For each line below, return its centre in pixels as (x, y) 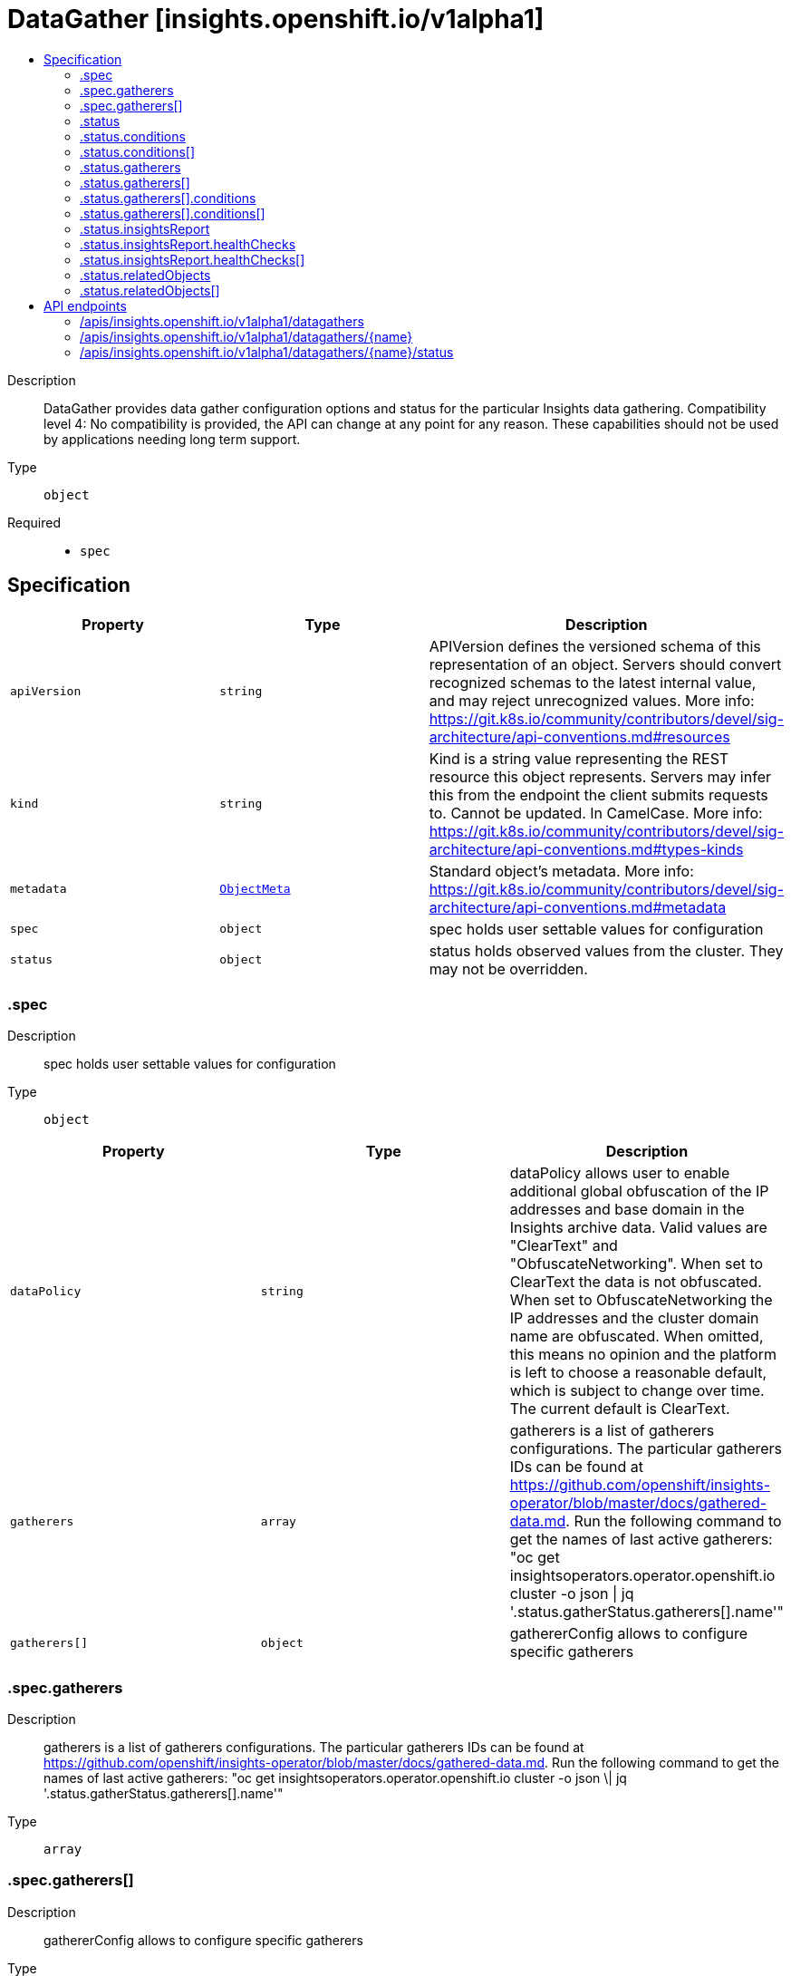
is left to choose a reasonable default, (638, 1373)
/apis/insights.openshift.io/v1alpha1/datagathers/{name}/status (267, 352)
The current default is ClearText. (620, 1409)
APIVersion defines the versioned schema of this (595, 646)
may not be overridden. (508, 969)
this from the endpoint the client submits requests (598, 794)
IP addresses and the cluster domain (634, 1318)
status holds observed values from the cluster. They (606, 950)
